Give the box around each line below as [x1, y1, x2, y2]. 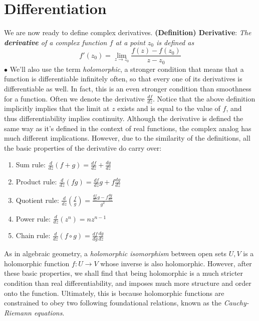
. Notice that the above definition [153, 93, 255, 103]
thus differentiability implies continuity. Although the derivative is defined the [4, 113, 243, 124]
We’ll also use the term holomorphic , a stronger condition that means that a [10, 63, 244, 74]
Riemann [4, 307, 32, 317]
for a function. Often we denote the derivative [4, 93, 145, 103]
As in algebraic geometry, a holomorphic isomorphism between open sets [4, 248, 226, 259]
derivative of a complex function [4, 37, 107, 47]
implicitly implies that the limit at [4, 103, 110, 114]
